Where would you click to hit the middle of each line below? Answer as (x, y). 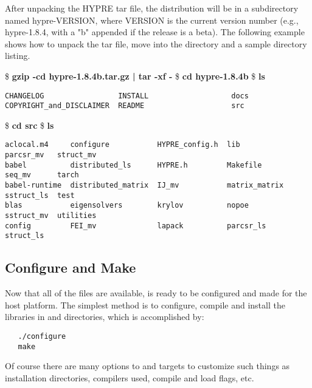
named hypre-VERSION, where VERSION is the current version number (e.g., (152, 20)
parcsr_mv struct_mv (51, 155)
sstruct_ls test (40, 195)
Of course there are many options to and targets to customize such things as (147, 366)
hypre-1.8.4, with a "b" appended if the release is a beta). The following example (155, 32)
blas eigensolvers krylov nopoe (127, 206)
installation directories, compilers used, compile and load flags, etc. (130, 377)
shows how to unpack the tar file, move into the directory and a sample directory (156, 43)
